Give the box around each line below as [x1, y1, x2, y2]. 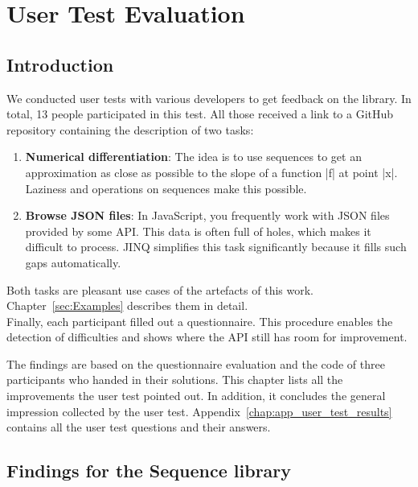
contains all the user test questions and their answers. [6, 419, 271, 435]
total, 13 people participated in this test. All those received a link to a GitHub [6, 105, 394, 122]
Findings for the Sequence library [6, 458, 292, 483]
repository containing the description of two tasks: [6, 121, 254, 138]
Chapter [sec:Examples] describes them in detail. [6, 297, 248, 314]
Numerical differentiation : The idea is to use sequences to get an [25, 148, 362, 165]
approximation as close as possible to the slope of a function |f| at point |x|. [25, 163, 398, 180]
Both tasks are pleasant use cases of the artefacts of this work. [6, 281, 313, 298]
